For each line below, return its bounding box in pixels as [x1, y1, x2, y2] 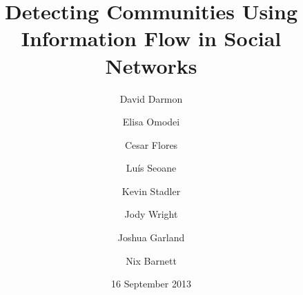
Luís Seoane [126, 161, 177, 175]
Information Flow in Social [21, 24, 282, 52]
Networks [105, 51, 197, 79]
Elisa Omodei [122, 114, 180, 129]
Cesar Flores [124, 137, 178, 152]
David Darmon [119, 91, 183, 105]
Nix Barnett [126, 253, 177, 267]
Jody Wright [124, 207, 178, 221]
